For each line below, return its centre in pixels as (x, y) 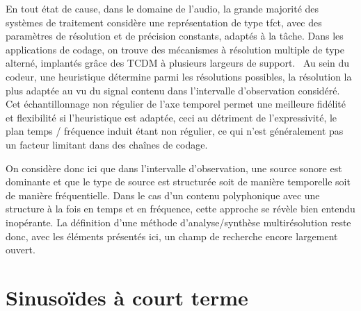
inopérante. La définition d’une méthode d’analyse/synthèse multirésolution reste (178, 222)
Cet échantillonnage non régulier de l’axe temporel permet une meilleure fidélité (176, 104)
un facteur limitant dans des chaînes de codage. (107, 144)
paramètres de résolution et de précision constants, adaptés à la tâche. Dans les (175, 36)
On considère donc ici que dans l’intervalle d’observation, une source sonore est (174, 168)
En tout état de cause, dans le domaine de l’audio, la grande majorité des (162, 8)
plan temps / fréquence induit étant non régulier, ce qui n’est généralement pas (175, 131)
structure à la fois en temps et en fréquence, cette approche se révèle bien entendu (180, 209)
